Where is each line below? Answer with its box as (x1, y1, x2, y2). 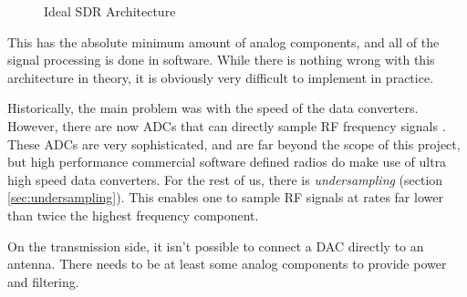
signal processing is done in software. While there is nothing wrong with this (7, 50, 435, 69)
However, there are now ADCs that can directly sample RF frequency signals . (7, 116, 446, 135)
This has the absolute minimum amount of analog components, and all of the (7, 32, 440, 51)
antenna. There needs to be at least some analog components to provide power (7, 254, 447, 273)
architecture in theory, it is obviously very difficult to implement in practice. (7, 67, 434, 87)
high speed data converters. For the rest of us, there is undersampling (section (7, 169, 443, 189)
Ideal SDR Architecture (44, 2, 176, 20)
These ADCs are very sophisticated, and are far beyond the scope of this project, (7, 134, 461, 153)
